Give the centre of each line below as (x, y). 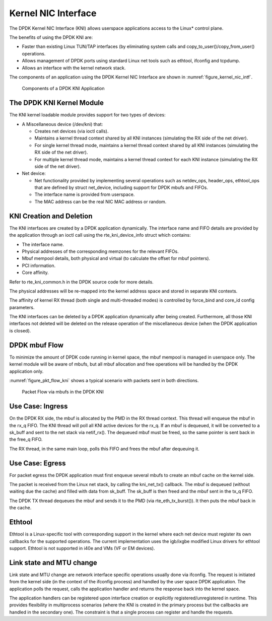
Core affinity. (35, 272)
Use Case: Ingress (39, 406)
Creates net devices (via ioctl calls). (72, 131)
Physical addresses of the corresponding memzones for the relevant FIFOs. (100, 251)
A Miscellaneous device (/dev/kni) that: (62, 124)
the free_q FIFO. (26, 439)
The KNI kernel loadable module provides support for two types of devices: (87, 115)
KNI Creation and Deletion (51, 216)
